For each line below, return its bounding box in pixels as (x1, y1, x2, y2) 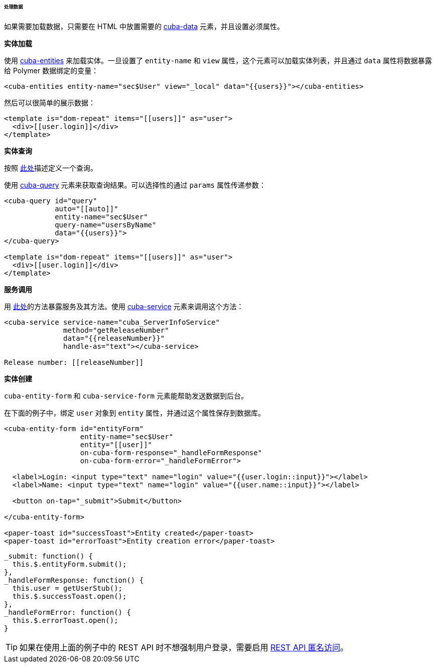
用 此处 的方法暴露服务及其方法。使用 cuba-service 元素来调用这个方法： (4, 302, 244, 311)
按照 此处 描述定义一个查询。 (4, 163, 97, 172)
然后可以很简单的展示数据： (4, 98, 95, 107)
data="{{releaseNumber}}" (63, 334, 165, 342)
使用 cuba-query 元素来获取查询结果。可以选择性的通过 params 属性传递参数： (4, 180, 266, 189)
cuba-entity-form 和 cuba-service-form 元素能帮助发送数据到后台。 (4, 391, 248, 400)
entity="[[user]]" (80, 440, 153, 449)
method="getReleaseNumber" (63, 326, 169, 334)
